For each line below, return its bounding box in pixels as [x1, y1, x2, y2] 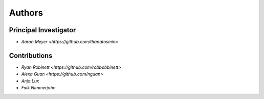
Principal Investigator [9, 26, 76, 34]
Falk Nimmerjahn [21, 85, 56, 91]
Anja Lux [21, 78, 39, 84]
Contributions [9, 51, 52, 59]
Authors [9, 7, 44, 18]
